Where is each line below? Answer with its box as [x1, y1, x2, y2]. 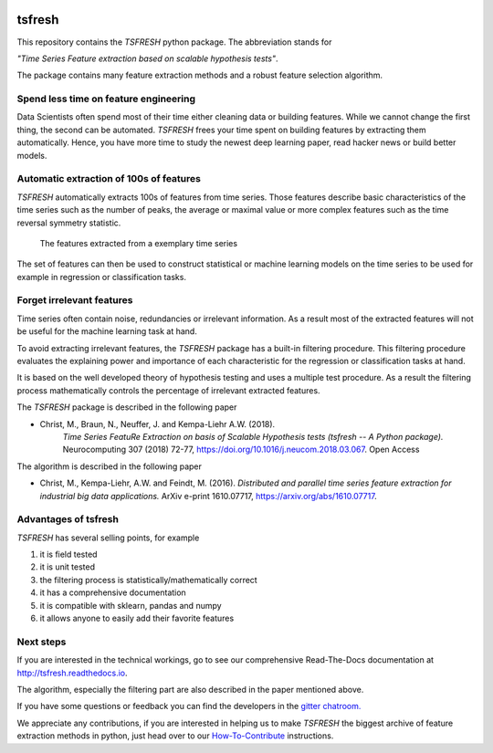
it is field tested [39, 549, 98, 560]
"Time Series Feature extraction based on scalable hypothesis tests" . [16, 53, 278, 64]
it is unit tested [39, 561, 96, 572]
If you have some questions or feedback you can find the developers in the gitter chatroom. [16, 701, 362, 712]
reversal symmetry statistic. [16, 217, 121, 228]
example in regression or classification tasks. [16, 271, 187, 282]
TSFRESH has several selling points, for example [16, 532, 200, 543]
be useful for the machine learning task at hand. [16, 326, 198, 337]
